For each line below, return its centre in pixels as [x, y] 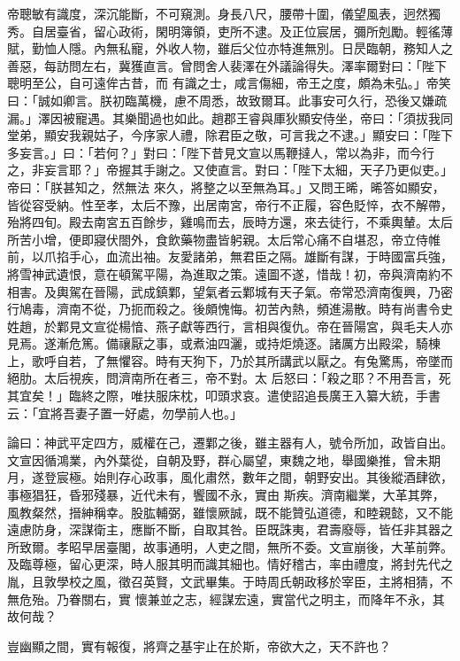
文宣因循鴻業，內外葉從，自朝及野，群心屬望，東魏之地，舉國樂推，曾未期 [224, 459]
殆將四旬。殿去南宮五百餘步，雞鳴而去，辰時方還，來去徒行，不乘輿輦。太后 [230, 222]
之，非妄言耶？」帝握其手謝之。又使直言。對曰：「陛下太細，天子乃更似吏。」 [230, 170]
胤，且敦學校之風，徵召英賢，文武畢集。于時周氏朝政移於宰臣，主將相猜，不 [230, 581]
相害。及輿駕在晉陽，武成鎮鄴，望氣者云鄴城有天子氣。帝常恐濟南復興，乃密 [230, 291]
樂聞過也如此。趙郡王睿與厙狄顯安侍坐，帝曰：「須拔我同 [288, 117]
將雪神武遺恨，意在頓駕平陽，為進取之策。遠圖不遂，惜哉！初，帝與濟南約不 [230, 273]
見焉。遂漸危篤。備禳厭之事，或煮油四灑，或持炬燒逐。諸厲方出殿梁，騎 [218, 343]
